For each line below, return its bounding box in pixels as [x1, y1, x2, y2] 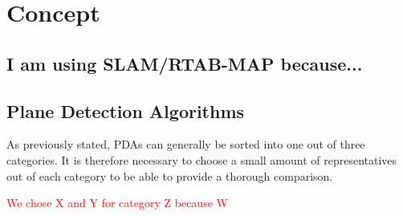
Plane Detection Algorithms [6, 98, 245, 123]
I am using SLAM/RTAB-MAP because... [6, 51, 363, 75]
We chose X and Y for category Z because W [6, 194, 228, 211]
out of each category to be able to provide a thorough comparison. [6, 167, 333, 184]
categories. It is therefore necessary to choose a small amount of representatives [6, 151, 397, 168]
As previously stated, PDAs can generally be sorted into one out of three [6, 136, 365, 153]
